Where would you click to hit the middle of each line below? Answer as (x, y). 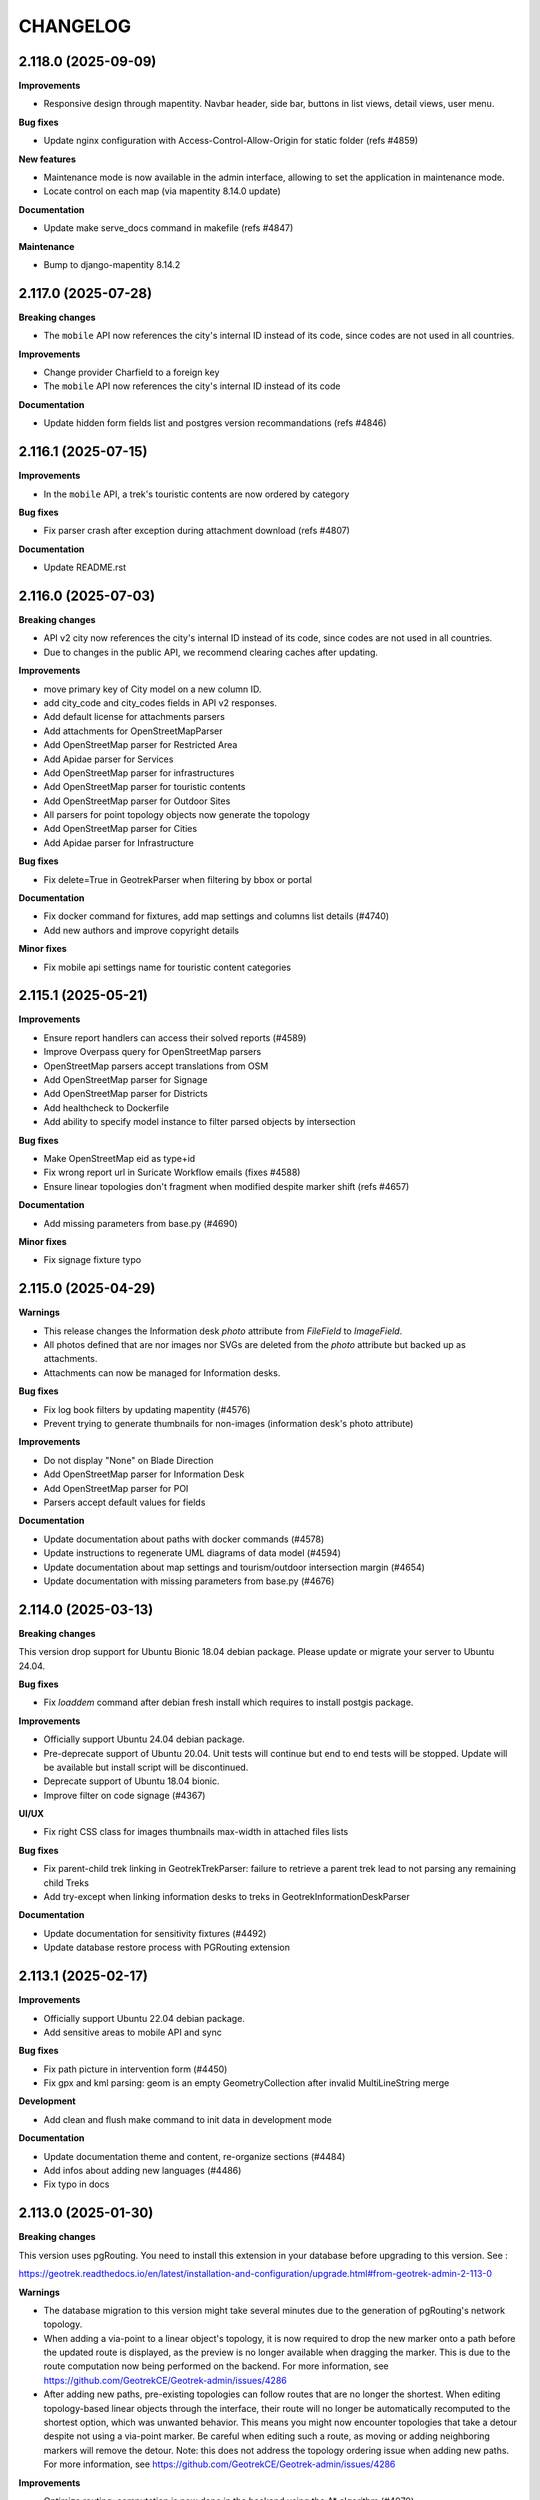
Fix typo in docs (76, 2184)
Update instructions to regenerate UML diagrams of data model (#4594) (192, 1553)
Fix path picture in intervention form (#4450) (135, 2069)
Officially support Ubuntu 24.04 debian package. (144, 1739)
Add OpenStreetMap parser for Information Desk (144, 1474)
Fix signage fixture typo (92, 1260)
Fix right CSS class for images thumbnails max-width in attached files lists (196, 1832)
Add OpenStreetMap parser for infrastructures (139, 772)
